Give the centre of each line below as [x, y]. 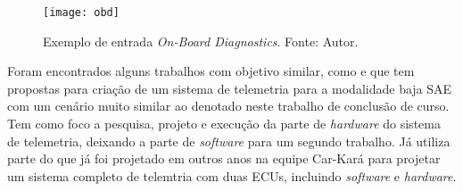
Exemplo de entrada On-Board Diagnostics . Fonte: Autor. [201, 41]
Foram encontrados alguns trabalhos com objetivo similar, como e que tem [211, 71]
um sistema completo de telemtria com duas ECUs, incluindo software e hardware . [232, 175]
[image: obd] [81, 12]
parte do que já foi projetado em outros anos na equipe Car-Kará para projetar [224, 158]
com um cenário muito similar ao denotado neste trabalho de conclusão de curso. [228, 106]
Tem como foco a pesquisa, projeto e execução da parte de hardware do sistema [224, 124]
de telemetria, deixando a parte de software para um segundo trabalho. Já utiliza [229, 141]
